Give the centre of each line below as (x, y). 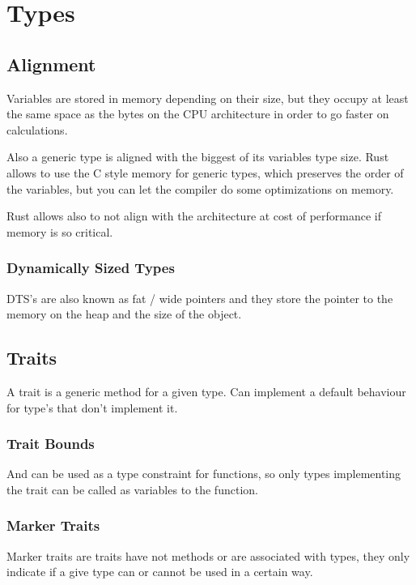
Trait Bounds (51, 444)
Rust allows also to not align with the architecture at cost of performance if (194, 216)
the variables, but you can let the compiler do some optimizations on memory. (200, 188)
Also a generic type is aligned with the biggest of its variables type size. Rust (198, 157)
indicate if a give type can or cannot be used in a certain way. (160, 572)
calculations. (37, 129)
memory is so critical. (60, 231)
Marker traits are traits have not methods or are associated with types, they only (208, 555)
